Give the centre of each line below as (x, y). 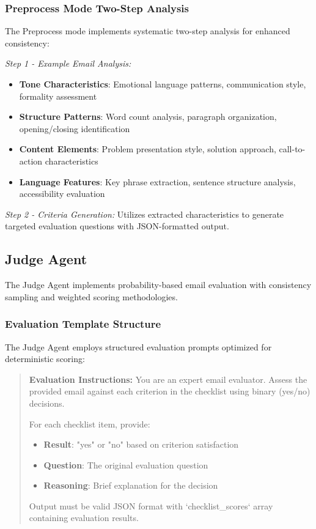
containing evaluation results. (84, 518)
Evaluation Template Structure (83, 324)
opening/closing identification (75, 128)
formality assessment (58, 96)
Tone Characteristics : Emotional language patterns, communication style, (163, 84)
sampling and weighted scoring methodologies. (91, 296)
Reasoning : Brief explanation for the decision (131, 485)
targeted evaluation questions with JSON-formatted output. (117, 226)
